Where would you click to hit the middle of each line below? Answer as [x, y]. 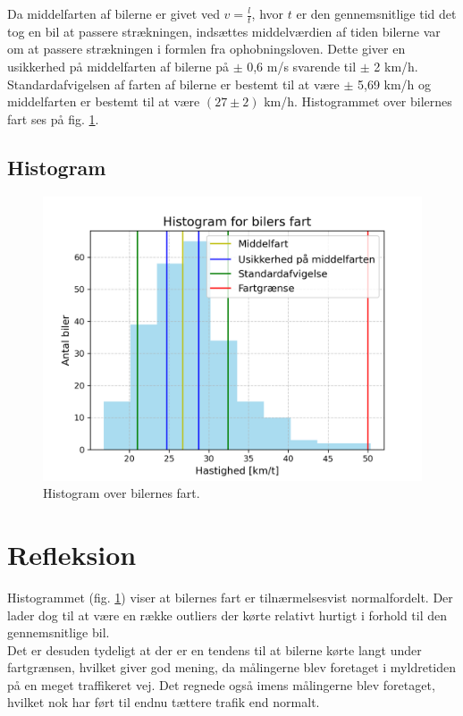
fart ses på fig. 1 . [53, 118]
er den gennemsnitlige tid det [376, 13]
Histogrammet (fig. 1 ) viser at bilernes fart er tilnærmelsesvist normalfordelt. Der [230, 597]
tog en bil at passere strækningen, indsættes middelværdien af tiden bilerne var [224, 31]
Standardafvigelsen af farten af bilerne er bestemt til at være [173, 84]
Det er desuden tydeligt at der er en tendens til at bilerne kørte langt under [215, 649]
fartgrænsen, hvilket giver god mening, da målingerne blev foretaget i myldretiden [232, 667]
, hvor [268, 13]
